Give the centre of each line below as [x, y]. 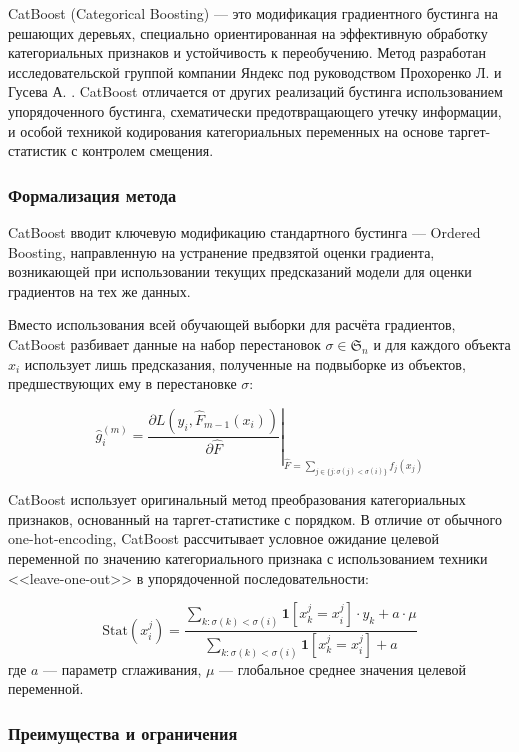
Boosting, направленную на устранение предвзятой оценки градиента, [221, 251]
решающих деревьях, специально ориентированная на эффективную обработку [248, 32]
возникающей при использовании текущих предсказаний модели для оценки [240, 271]
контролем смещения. [148, 150]
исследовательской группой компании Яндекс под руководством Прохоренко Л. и [255, 71]
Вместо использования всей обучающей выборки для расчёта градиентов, [232, 324]
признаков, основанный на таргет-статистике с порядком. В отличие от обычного [255, 518]
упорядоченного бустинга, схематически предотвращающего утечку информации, [255, 110]
